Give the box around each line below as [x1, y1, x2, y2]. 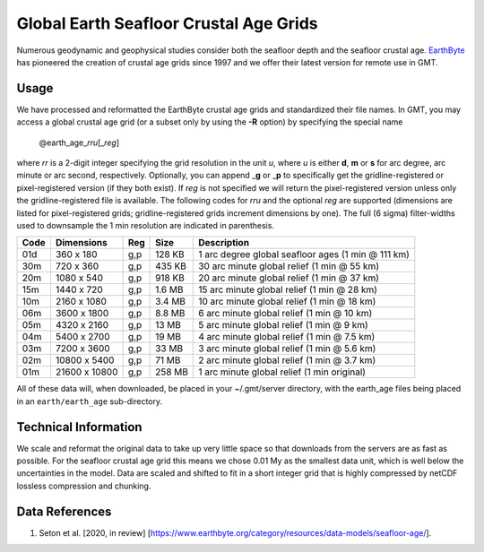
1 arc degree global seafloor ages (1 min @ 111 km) [198, 248, 410, 261]
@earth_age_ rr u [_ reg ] [39, 137, 120, 148]
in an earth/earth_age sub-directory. [16, 395, 163, 407]
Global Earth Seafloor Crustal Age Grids [16, 13, 318, 33]
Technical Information [16, 419, 143, 435]
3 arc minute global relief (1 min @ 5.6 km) [198, 342, 376, 355]
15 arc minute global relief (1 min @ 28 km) [198, 283, 378, 296]
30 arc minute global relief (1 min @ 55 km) [198, 260, 380, 272]
